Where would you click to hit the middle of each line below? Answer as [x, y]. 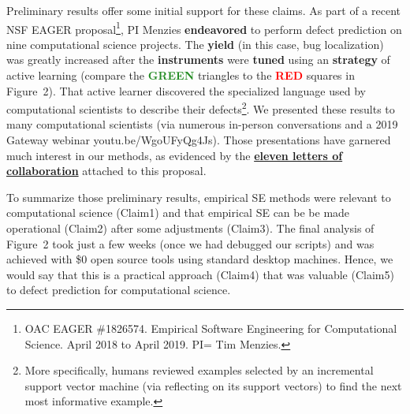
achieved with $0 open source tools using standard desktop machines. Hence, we [200, 259]
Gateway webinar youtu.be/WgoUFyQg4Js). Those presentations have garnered [199, 140]
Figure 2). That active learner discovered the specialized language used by [186, 90]
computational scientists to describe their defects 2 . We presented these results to [201, 108]
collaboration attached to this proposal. [106, 171]
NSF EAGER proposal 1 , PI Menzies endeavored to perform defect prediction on [204, 28]
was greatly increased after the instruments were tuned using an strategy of [198, 60]
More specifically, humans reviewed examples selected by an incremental [199, 370]
